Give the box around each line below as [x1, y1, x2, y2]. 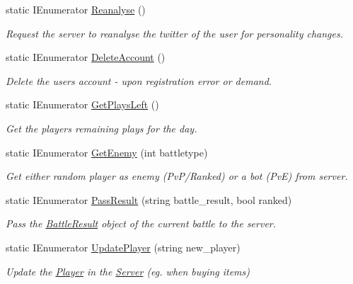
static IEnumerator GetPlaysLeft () [6, 97, 159, 112]
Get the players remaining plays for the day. [6, 120, 197, 135]
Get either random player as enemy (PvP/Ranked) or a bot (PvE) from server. [6, 169, 348, 183]
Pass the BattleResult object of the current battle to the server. [6, 216, 277, 231]
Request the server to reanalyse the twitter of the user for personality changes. [6, 25, 344, 40]
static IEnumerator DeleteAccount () [6, 50, 166, 64]
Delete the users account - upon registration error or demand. [6, 73, 272, 88]
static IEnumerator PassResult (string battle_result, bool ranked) [6, 192, 292, 207]
